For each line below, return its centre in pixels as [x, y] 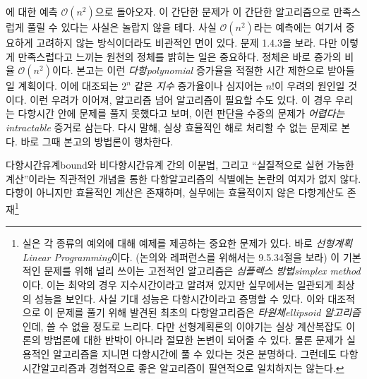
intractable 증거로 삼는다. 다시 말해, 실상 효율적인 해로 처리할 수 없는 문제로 [172, 127]
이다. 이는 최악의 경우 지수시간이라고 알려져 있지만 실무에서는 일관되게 [178, 284]
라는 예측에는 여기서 [298, 27]
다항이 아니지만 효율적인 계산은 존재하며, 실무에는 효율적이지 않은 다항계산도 [175, 192]
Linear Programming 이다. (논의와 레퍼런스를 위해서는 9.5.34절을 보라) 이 [181, 257]
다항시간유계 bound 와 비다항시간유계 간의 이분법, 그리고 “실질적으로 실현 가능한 [180, 165]
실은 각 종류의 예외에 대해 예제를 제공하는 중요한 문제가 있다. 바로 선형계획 [187, 243]
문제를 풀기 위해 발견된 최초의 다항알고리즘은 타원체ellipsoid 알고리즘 [208, 312]
